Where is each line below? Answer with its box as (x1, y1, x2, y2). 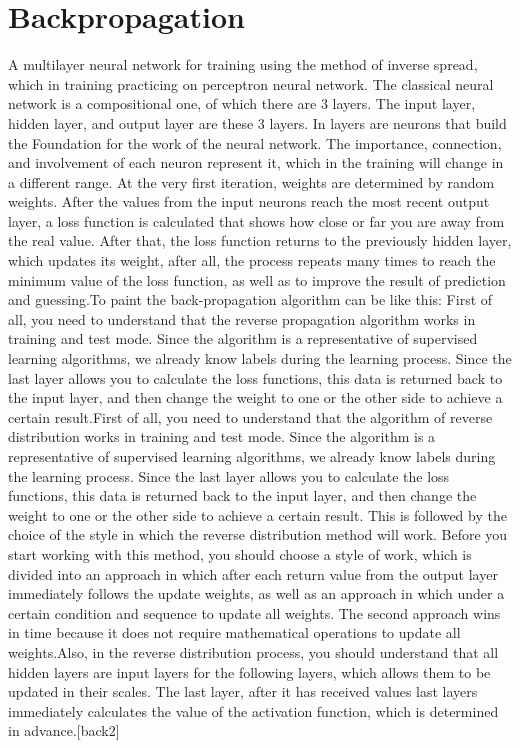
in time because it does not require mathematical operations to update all (8, 622, 461, 643)
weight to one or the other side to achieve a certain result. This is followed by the (8, 504, 507, 525)
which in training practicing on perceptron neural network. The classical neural (8, 73, 494, 94)
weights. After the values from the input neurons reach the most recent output (8, 191, 490, 212)
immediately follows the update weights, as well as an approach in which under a (8, 583, 505, 604)
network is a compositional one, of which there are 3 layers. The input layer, (8, 93, 476, 114)
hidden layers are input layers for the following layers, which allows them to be (8, 661, 491, 682)
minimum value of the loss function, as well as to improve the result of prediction (8, 269, 506, 290)
